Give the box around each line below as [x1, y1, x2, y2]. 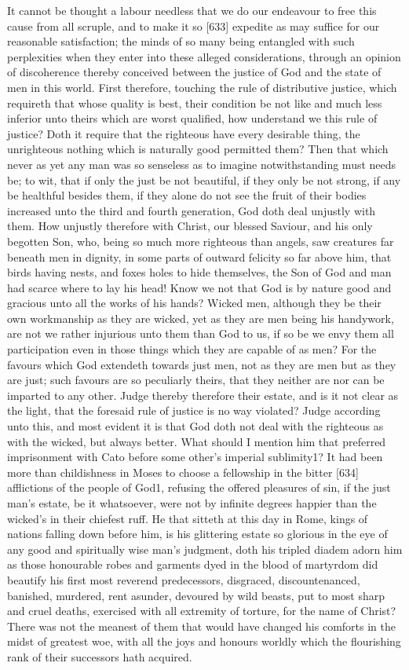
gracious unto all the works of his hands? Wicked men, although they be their [7, 295, 382, 311]
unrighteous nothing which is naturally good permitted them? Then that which [7, 141, 389, 157]
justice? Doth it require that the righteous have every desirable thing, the [7, 125, 360, 141]
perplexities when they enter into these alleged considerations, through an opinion [7, 48, 401, 64]
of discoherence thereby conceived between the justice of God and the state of [7, 64, 382, 80]
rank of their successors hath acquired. [7, 648, 192, 665]
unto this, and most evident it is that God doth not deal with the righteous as [7, 418, 384, 434]
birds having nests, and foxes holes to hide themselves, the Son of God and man [7, 264, 392, 280]
